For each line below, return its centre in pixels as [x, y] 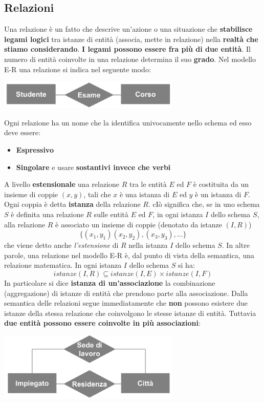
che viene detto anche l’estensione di [61, 245]
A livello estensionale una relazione [62, 184]
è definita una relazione [47, 214]
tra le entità [148, 184]
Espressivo [35, 150]
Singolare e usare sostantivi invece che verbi [93, 167]
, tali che [97, 194]
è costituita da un [221, 184]
